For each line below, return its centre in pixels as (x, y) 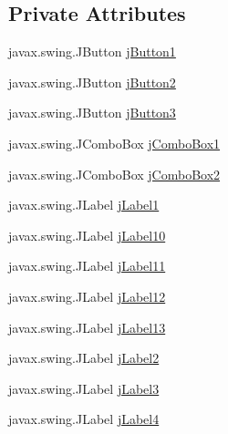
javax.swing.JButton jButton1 (92, 52)
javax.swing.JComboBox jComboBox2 (114, 174)
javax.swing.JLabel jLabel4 (84, 419)
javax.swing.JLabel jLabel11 (87, 266)
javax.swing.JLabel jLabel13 (87, 327)
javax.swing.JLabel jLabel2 (84, 358)
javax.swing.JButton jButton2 (92, 82)
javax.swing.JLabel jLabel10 (87, 235)
